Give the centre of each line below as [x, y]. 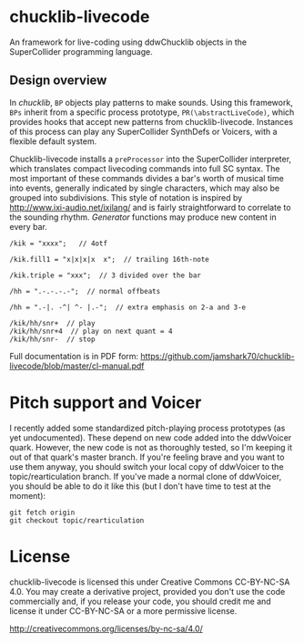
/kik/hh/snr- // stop [52, 339]
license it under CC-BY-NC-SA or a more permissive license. [123, 611]
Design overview [58, 81]
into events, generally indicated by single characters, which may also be [145, 188]
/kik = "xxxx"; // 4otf [58, 244]
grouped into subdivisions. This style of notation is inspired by [126, 197]
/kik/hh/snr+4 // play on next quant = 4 [91, 331]
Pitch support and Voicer [106, 402]
